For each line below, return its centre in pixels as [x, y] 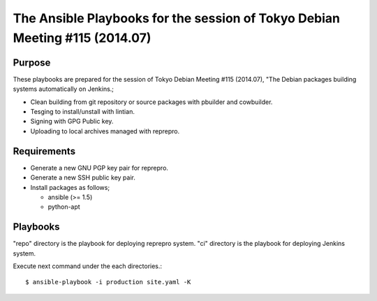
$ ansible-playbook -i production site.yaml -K [108, 282]
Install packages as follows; [70, 187]
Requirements [44, 151]
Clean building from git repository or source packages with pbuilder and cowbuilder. [151, 102]
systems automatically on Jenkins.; [64, 89]
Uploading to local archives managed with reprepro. [105, 131]
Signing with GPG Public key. [72, 122]
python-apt [64, 207]
